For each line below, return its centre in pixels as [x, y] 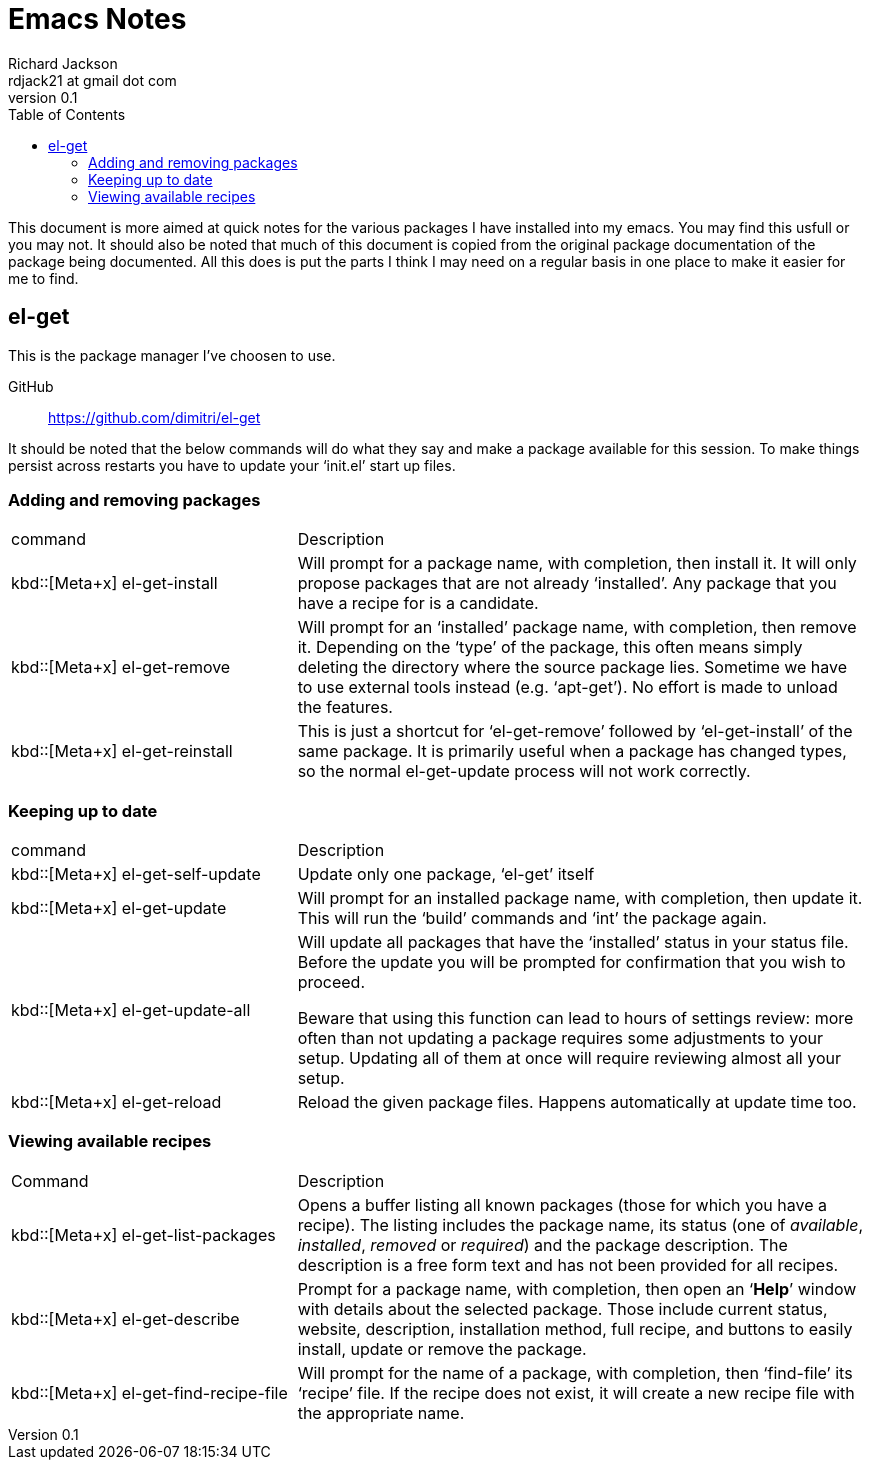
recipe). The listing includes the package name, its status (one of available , [580, 1224]
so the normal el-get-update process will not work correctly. [524, 771]
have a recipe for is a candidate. [418, 603]
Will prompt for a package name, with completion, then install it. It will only [577, 563]
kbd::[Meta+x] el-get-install [114, 583]
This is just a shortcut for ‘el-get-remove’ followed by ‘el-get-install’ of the [575, 731]
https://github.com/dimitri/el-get [154, 417]
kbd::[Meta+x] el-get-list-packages [143, 1234]
